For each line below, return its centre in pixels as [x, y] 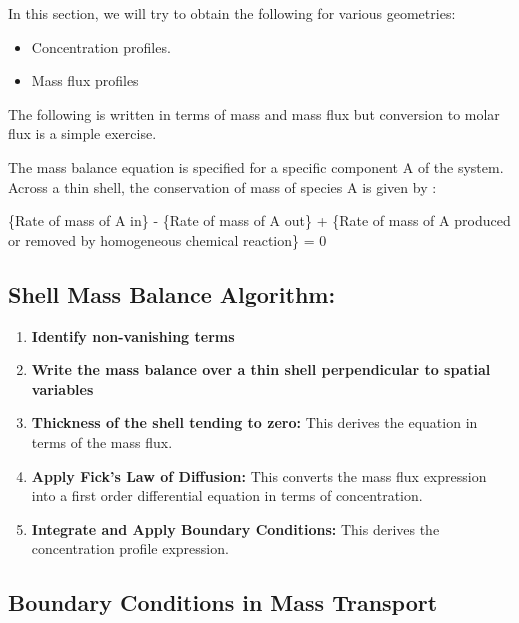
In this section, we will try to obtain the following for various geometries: [232, 13]
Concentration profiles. [101, 46]
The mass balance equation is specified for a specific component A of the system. [256, 166]
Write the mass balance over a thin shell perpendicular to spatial [261, 369]
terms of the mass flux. [102, 441]
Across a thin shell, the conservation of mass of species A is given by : [222, 186]
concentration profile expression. [130, 548]
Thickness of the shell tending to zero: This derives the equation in [254, 422]
